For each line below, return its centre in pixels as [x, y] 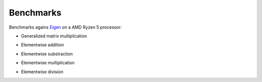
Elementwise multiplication [48, 63]
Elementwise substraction [47, 54]
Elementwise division [42, 72]
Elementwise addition [42, 45]
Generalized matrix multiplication [54, 36]
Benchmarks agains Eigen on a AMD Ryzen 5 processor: [65, 27]
